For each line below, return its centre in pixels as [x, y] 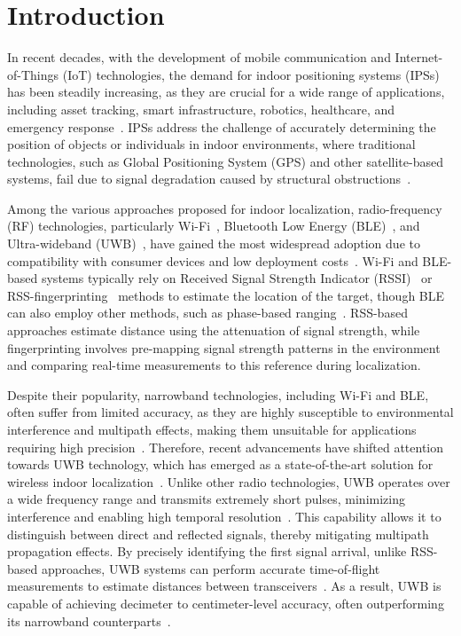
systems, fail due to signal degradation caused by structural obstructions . [209, 179]
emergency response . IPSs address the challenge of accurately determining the [222, 126]
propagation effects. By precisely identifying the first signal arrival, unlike [207, 551]
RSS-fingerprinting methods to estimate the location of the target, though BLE [226, 295]
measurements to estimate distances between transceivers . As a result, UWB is [224, 586]
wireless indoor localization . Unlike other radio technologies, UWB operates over [229, 481]
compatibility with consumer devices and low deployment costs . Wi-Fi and [213, 260]
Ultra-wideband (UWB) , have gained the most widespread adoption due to [214, 243]
